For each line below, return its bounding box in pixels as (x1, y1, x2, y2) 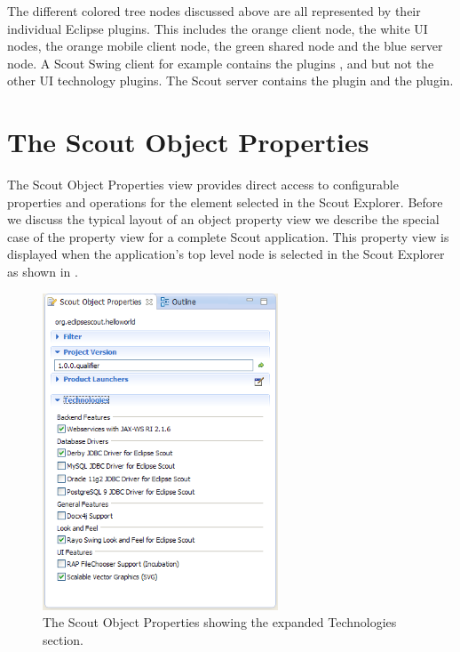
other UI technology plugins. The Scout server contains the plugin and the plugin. (7, 71, 454, 90)
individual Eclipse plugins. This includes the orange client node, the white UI (7, 19, 428, 37)
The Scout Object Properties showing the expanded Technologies (43, 613, 397, 632)
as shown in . (7, 262, 78, 281)
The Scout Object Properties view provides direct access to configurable (7, 175, 399, 194)
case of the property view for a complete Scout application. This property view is (7, 227, 449, 246)
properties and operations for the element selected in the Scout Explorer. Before (7, 192, 443, 211)
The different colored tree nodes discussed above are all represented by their (7, 2, 421, 20)
